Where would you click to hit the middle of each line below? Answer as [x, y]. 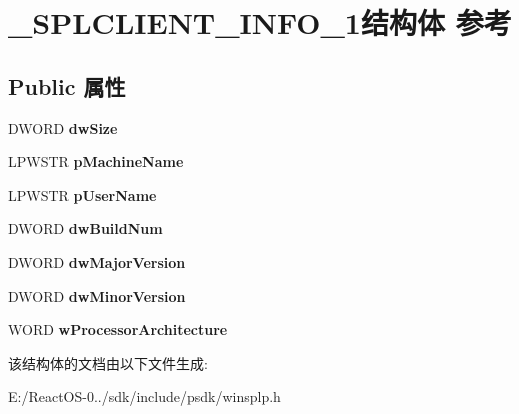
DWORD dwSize [63, 127]
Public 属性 [67, 85]
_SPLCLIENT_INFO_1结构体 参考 [260, 22]
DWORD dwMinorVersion [97, 295]
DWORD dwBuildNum [85, 228]
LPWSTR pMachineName [96, 161]
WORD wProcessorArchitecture [118, 329]
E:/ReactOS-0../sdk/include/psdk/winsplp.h [144, 396]
